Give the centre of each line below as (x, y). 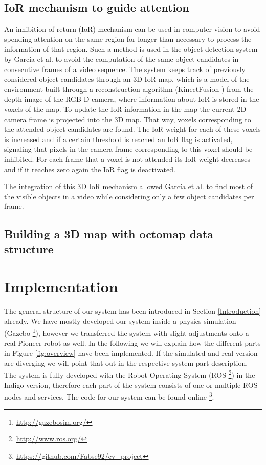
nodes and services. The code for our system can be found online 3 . (109, 396)
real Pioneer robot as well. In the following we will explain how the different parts (132, 343)
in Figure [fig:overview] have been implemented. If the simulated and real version (131, 353)
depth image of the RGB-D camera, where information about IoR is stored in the (132, 99)
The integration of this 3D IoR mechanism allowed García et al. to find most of (129, 186)
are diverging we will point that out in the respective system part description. (126, 363)
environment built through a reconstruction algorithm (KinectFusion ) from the (129, 89)
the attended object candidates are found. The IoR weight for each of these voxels (132, 129)
